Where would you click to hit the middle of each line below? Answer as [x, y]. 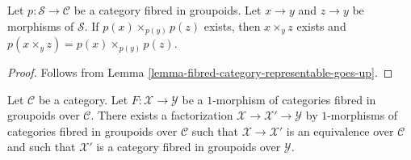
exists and [321, 25]
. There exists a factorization [162, 115]
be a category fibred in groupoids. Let [168, 10]
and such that [42, 147]
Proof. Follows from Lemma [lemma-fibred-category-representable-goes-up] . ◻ [200, 72]
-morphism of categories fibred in [294, 99]
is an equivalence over [340, 131]
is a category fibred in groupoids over [189, 147]
